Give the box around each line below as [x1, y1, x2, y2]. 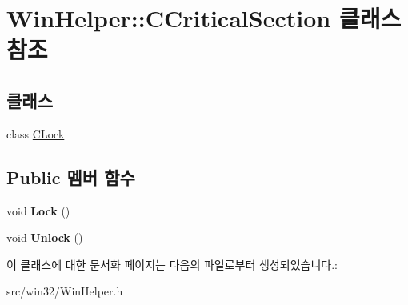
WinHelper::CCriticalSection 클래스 [6, 2, 402, 34]
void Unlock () [6, 229, 83, 246]
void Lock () [6, 202, 70, 219]
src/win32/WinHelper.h [6, 283, 123, 299]
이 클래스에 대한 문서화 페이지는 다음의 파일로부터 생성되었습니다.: [6, 255, 338, 272]
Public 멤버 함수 [6, 164, 135, 189]
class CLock [6, 125, 65, 142]
